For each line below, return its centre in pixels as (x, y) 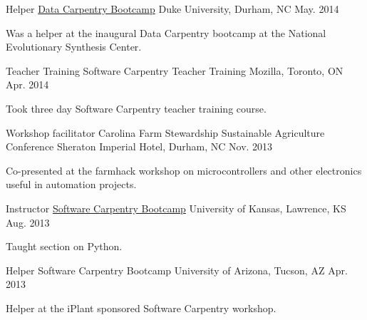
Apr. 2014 (27, 84)
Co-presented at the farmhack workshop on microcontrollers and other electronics (184, 170)
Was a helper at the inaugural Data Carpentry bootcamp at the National (166, 32)
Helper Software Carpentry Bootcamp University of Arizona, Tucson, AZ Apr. (177, 270)
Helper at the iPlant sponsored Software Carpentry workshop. (141, 308)
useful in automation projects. (71, 184)
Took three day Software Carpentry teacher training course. (136, 108)
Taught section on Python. (64, 246)
